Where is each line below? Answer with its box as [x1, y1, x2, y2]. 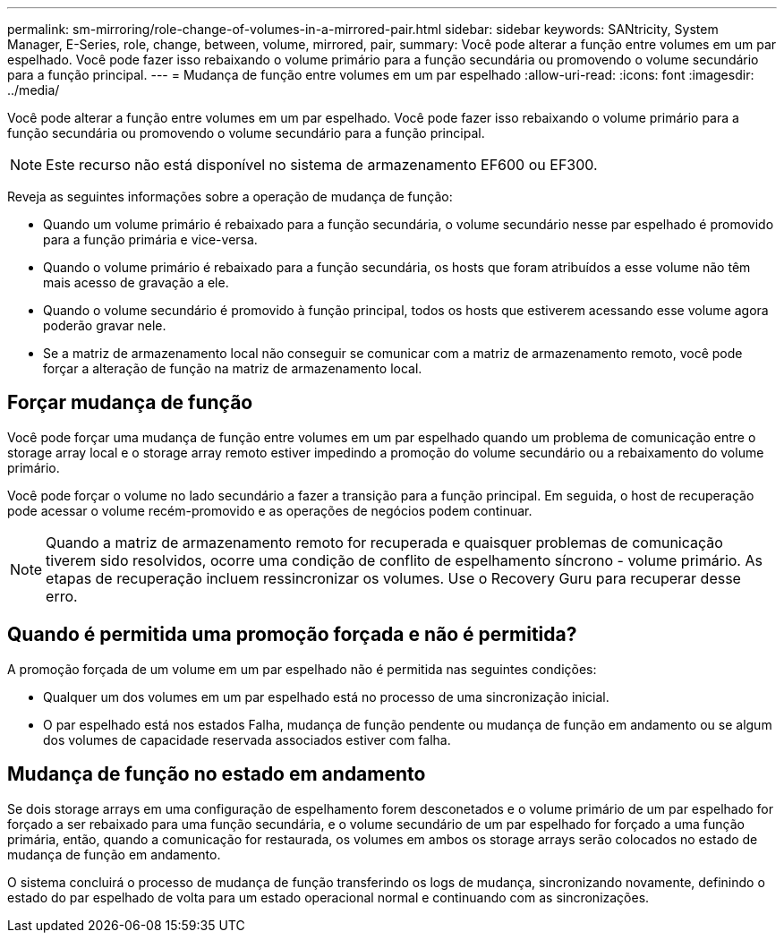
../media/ [7, 82, 60, 98]
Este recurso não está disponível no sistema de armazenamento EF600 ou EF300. [46, 156, 598, 174]
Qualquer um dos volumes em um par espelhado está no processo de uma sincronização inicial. [43, 688, 609, 705]
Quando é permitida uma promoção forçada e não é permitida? [7, 623, 577, 646]
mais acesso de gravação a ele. [43, 275, 229, 290]
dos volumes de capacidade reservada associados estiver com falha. [43, 731, 451, 748]
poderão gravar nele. [43, 318, 166, 333]
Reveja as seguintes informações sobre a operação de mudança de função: [7, 189, 453, 204]
